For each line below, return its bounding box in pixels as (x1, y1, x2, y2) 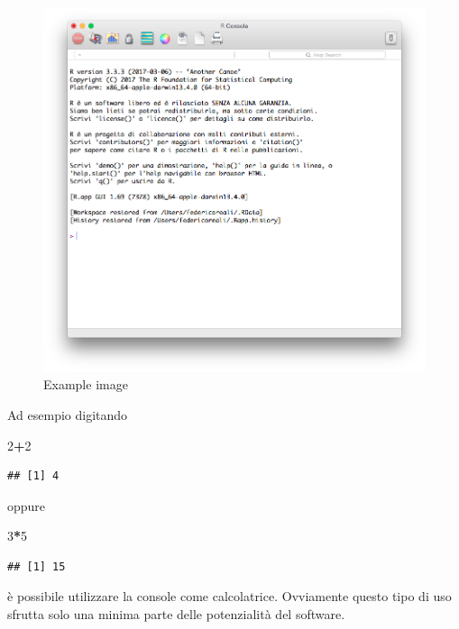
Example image (43, 375, 128, 394)
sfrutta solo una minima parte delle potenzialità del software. (7, 605, 345, 624)
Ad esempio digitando (7, 405, 128, 424)
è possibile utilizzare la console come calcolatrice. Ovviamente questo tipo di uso (7, 587, 452, 606)
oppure (7, 496, 46, 515)
